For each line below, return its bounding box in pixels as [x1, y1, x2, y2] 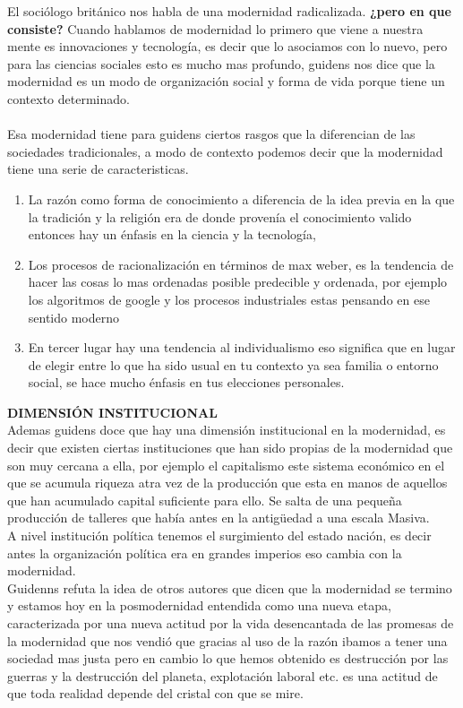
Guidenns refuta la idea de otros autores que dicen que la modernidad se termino [7, 578, 452, 597]
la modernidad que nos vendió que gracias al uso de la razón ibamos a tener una [7, 631, 448, 650]
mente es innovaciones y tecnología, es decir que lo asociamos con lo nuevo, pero [7, 37, 448, 56]
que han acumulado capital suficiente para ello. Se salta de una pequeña [7, 490, 402, 509]
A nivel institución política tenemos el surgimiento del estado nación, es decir [7, 526, 432, 545]
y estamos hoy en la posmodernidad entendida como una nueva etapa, [7, 596, 391, 615]
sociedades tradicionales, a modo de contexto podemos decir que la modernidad [7, 142, 443, 160]
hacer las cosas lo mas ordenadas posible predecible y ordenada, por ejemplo [28, 272, 448, 291]
